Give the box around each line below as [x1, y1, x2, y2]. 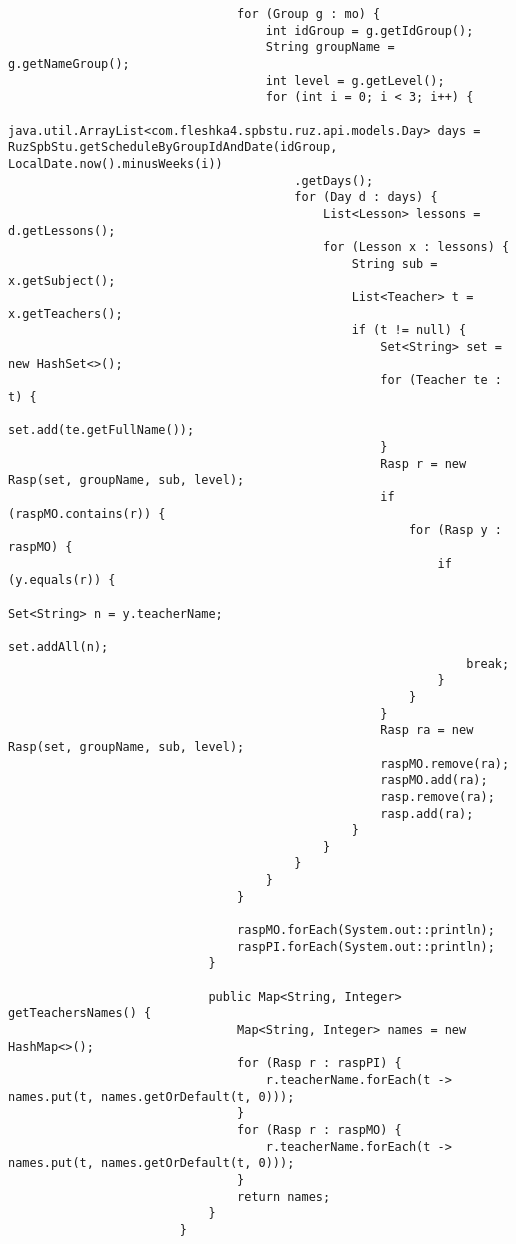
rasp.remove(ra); [380, 789, 495, 804]
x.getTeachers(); [8, 306, 123, 321]
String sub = [351, 256, 438, 271]
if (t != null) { [351, 323, 467, 338]
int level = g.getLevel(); [265, 73, 445, 88]
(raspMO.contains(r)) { [8, 506, 166, 521]
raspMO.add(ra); [380, 773, 488, 788]
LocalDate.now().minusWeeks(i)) [8, 156, 223, 171]
